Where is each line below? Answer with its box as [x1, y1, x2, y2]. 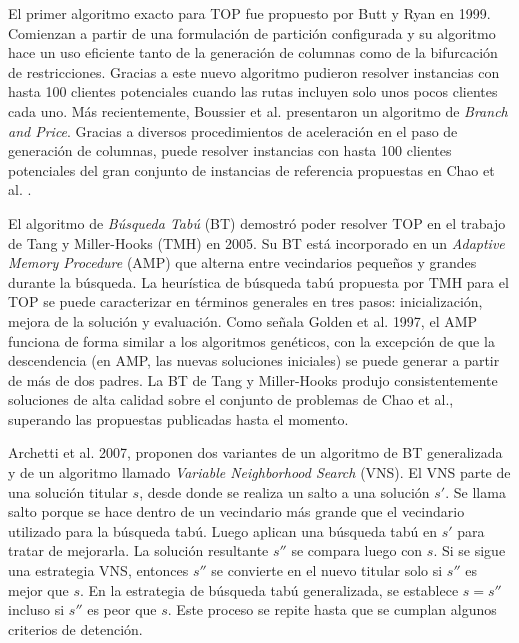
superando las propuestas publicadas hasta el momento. [8, 408, 349, 429]
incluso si [8, 599, 65, 620]
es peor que [87, 599, 157, 620]
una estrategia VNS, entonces [8, 560, 189, 581]
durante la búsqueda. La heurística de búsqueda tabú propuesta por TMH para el [8, 271, 509, 292]
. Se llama [445, 481, 506, 502]
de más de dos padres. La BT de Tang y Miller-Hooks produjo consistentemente [8, 369, 498, 390]
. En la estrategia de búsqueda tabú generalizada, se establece [79, 579, 459, 600]
